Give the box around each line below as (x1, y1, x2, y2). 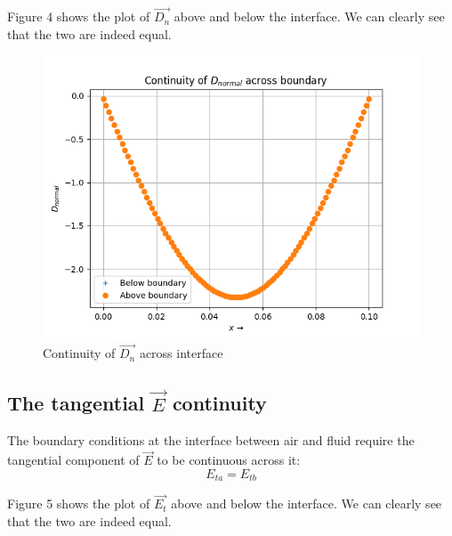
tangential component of (7, 451, 140, 469)
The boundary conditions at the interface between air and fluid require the (7, 431, 415, 450)
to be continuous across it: (157, 451, 301, 469)
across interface (139, 344, 223, 362)
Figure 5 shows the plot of (7, 494, 150, 513)
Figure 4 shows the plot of (7, 7, 150, 26)
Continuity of (43, 344, 116, 362)
